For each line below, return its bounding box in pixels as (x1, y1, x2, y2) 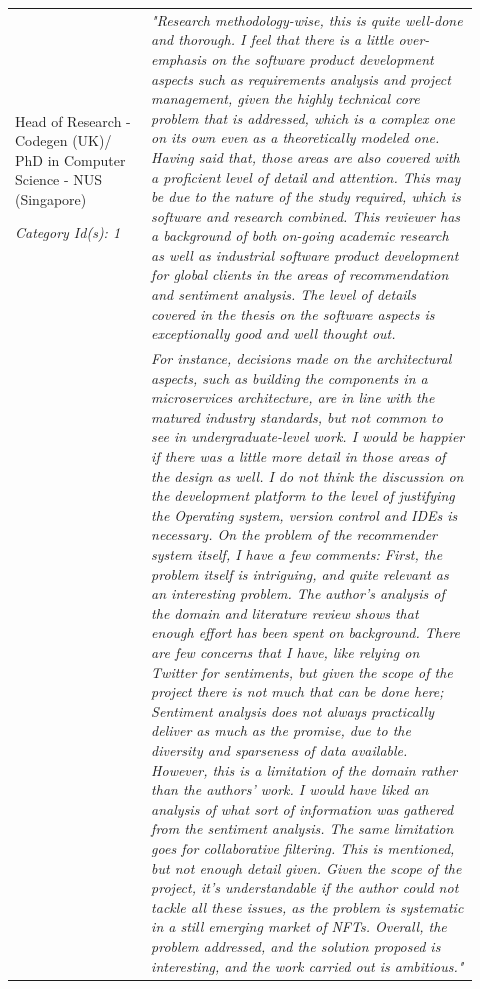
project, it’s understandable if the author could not (151, 877, 459, 898)
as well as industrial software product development (151, 244, 459, 265)
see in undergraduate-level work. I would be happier (151, 426, 465, 447)
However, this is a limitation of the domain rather (151, 759, 458, 780)
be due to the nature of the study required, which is (151, 186, 461, 207)
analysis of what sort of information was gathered (151, 798, 454, 819)
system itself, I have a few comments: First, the (151, 544, 443, 565)
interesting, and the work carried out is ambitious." (151, 955, 464, 976)
